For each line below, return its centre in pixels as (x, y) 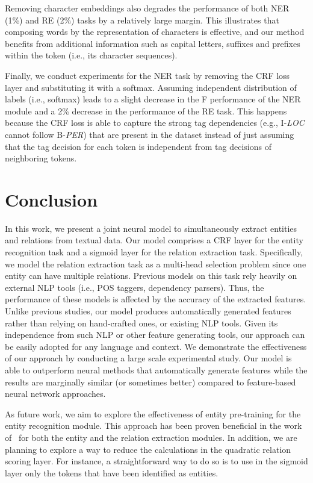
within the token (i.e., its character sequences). (91, 55)
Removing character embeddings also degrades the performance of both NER (147, 8)
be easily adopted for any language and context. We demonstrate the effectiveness (156, 346)
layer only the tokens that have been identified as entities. (112, 472)
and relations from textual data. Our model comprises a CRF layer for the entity (154, 240)
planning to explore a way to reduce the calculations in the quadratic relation (148, 449)
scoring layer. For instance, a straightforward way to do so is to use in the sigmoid (156, 461)
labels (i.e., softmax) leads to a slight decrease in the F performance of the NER (153, 99)
